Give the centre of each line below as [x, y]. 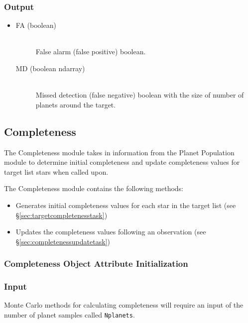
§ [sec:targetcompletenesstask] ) [62, 215]
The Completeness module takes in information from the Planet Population [119, 152]
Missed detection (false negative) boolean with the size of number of [140, 95]
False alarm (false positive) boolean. [91, 52]
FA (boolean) [36, 25]
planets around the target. [76, 104]
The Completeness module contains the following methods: [94, 188]
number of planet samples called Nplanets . [69, 314]
